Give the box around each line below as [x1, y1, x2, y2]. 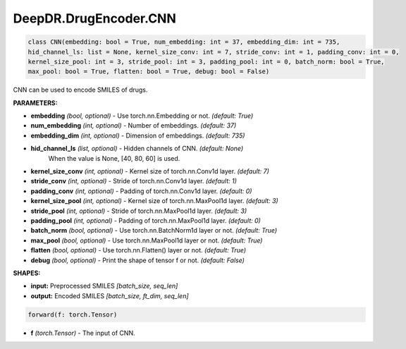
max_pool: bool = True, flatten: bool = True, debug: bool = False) [27, 68, 270, 75]
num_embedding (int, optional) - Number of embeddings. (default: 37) [30, 121, 237, 130]
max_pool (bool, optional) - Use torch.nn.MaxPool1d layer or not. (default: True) [30, 236, 263, 245]
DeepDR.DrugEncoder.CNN [13, 11, 176, 26]
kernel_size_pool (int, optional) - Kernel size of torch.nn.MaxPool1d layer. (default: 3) [30, 197, 278, 205]
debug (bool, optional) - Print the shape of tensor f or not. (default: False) [30, 256, 245, 264]
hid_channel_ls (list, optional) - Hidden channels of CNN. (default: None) [30, 145, 244, 153]
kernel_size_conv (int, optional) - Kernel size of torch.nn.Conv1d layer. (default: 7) [30, 167, 269, 176]
